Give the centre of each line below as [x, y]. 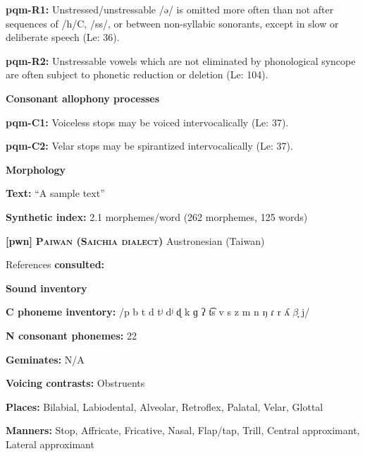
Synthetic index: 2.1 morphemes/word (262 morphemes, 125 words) [157, 216]
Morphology [36, 169]
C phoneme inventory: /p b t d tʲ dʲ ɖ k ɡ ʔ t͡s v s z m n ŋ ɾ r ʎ [148, 312]
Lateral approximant [50, 444]
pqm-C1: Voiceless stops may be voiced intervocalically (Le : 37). [147, 122]
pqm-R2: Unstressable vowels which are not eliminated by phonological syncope [181, 60]
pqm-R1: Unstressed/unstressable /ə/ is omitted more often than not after [170, 9]
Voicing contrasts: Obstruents [75, 383]
